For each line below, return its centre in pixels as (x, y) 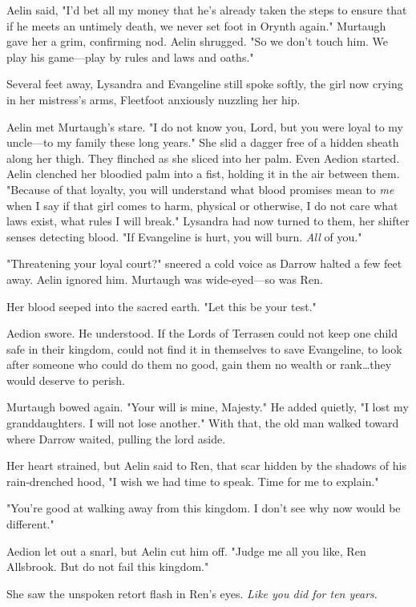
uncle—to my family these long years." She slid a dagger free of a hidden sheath (203, 142)
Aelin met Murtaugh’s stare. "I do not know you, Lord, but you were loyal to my (205, 126)
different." (30, 524)
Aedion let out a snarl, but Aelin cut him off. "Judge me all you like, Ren (186, 550)
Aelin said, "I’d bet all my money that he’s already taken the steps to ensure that (207, 10)
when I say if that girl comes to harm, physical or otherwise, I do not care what (202, 205)
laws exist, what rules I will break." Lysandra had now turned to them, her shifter (208, 221)
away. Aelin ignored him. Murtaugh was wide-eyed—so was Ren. (165, 279)
